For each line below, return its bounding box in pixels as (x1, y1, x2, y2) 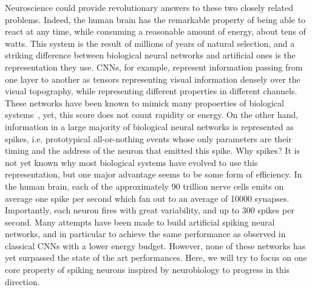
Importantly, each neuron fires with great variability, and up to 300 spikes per (5, 204, 294, 216)
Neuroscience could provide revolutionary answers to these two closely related (5, 1, 294, 13)
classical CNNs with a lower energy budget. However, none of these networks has (5, 239, 306, 252)
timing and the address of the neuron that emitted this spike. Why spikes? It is (5, 144, 300, 157)
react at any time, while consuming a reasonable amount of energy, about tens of (5, 25, 306, 38)
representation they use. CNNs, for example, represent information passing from (5, 60, 303, 73)
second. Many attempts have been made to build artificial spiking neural (5, 215, 275, 228)
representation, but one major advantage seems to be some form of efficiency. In (5, 168, 302, 181)
